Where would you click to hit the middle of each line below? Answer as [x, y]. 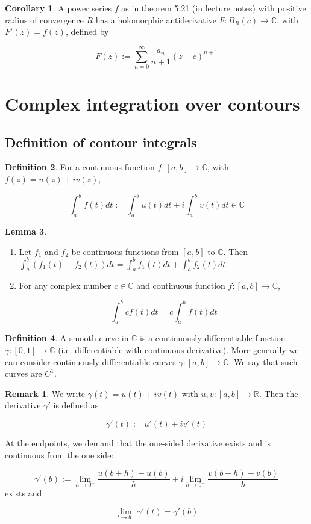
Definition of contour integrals [101, 142]
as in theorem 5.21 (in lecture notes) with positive [214, 8]
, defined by [87, 32]
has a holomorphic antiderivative [156, 20]
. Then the [278, 393]
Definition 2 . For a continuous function [80, 167]
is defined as [76, 405]
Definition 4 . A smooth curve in [67, 338]
